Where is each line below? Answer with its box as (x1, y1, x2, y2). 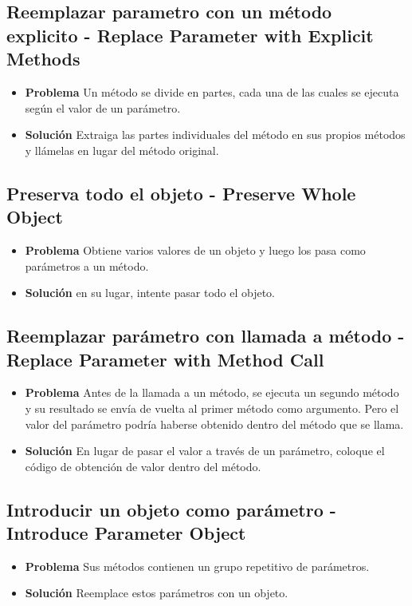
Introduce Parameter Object (6, 521, 246, 545)
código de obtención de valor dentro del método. (25, 457, 261, 474)
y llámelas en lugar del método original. (25, 141, 219, 158)
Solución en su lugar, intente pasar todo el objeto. (25, 284, 276, 301)
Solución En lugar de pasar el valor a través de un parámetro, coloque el (25, 442, 385, 459)
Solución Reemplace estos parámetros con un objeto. (25, 584, 288, 601)
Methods (6, 46, 80, 71)
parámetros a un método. (25, 257, 149, 274)
